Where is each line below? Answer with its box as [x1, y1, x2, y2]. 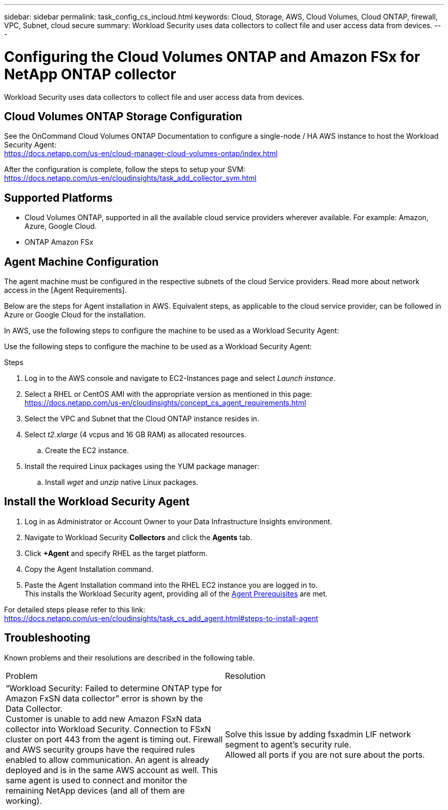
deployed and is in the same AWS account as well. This [6, 764, 218, 775]
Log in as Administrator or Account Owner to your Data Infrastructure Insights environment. [25, 517, 332, 526]
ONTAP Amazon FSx [25, 238, 94, 247]
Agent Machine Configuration [4, 255, 159, 268]
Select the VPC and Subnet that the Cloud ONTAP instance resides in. [25, 414, 259, 423]
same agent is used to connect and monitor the [6, 775, 187, 785]
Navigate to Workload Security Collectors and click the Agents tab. [25, 532, 253, 542]
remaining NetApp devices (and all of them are [6, 785, 185, 796]
